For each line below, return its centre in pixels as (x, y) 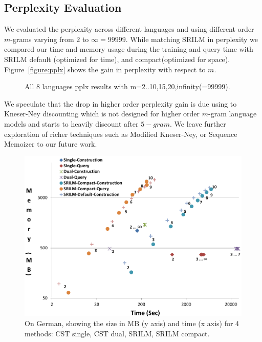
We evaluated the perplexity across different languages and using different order (129, 29)
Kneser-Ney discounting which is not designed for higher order (102, 114)
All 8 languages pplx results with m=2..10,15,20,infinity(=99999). (127, 86)
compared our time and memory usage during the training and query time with (129, 49)
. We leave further (198, 123)
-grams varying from (42, 39)
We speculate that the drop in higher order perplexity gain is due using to (121, 103)
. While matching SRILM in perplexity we (192, 39)
